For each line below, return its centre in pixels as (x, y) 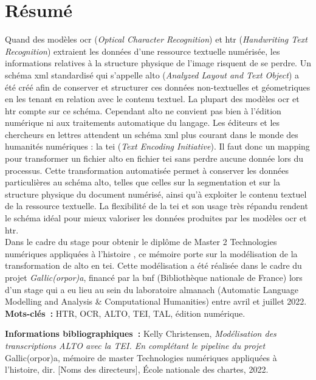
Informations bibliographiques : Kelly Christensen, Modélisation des (141, 333)
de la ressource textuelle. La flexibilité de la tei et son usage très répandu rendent (156, 206)
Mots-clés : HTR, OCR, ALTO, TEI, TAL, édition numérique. (125, 313)
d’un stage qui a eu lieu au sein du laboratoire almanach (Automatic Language (152, 289)
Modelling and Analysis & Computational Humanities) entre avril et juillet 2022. (156, 301)
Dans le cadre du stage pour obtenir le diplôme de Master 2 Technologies (141, 242)
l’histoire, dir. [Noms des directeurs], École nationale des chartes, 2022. (137, 369)
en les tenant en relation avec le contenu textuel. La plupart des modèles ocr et (152, 99)
